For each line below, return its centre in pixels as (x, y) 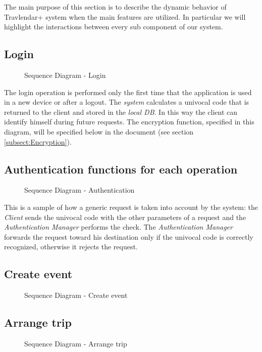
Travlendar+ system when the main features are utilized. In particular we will (125, 16)
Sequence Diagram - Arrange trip (76, 343)
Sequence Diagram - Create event (76, 295)
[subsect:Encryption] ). (38, 141)
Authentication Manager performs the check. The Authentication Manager (118, 227)
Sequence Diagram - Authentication (80, 190)
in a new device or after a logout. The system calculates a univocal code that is (127, 102)
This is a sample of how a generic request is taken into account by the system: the (131, 207)
